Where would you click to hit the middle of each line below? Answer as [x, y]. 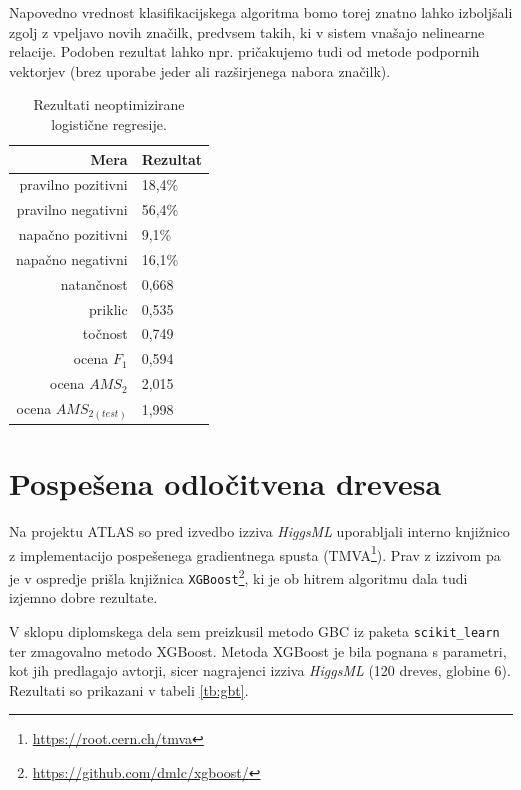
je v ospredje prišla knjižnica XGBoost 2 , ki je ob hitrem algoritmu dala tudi [238, 576]
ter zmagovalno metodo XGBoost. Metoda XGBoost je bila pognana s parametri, [258, 650]
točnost [105, 333]
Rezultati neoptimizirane [109, 104]
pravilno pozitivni [73, 184]
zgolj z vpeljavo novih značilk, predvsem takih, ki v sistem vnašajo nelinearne [247, 31]
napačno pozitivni [73, 234]
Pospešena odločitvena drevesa [225, 483]
